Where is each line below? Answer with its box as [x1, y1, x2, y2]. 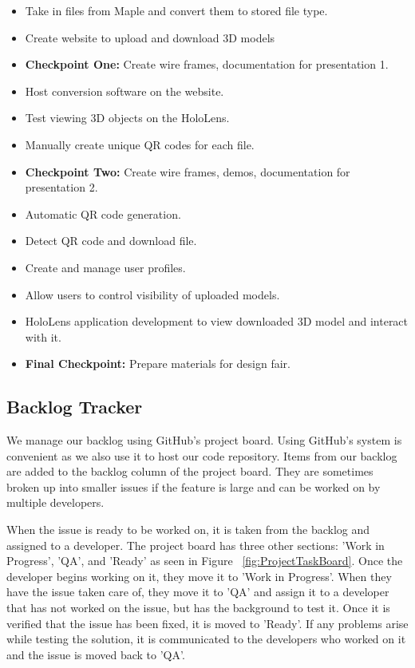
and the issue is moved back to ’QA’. [6, 646, 185, 662]
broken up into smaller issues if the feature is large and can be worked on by [6, 478, 381, 495]
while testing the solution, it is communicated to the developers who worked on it [6, 630, 406, 647]
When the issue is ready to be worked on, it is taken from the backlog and [6, 521, 370, 538]
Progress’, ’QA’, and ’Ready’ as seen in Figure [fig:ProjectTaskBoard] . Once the [6, 552, 403, 569]
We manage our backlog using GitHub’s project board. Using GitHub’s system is [6, 432, 402, 449]
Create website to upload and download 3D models [25, 29, 275, 45]
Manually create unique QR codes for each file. [25, 136, 255, 152]
